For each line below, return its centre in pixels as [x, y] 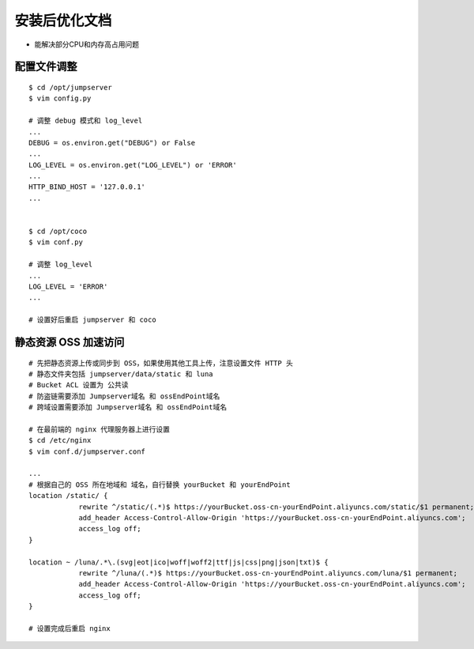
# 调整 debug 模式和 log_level [86, 121]
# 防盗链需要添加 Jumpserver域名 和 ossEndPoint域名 [124, 396]
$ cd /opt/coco [58, 232]
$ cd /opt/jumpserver [70, 87]
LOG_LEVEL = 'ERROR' [68, 286]
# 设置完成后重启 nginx [70, 628]
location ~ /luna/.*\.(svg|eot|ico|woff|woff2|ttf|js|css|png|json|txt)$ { [179, 562]
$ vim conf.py [56, 242]
